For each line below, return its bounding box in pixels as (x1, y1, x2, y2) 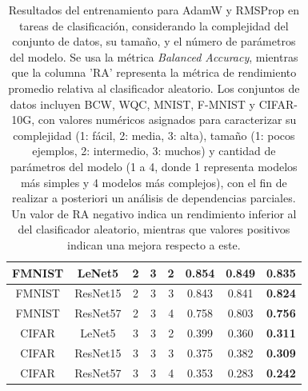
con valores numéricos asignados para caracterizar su (38, 111, 297, 128)
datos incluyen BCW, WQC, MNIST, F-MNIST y (10, 95, 255, 112)
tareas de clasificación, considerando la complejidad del (18, 17, 289, 34)
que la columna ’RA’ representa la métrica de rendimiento (11, 64, 297, 81)
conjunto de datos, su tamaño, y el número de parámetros (12, 33, 296, 50)
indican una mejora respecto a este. (67, 236, 241, 253)
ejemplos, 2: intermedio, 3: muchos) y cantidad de (32, 142, 276, 159)
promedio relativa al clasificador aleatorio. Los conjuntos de (8, 79, 300, 96)
